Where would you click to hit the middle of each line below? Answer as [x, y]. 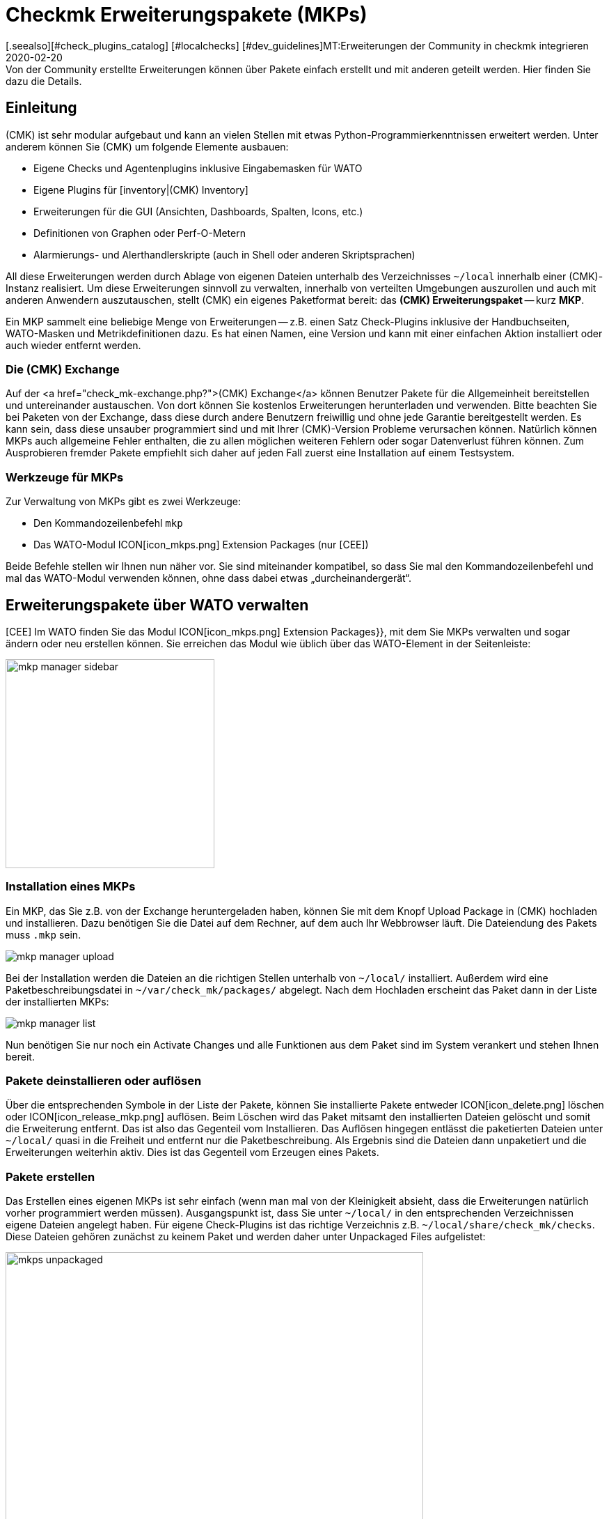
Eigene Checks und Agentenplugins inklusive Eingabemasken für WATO [198, 168]
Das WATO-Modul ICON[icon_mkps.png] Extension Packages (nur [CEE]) [201, 545]
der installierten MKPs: [57, 1001]
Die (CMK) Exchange [63, 369]
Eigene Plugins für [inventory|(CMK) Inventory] [141, 190]
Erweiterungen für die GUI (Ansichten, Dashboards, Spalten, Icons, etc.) [198, 211]
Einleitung [41, 108]
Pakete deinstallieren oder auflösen [104, 1081]
